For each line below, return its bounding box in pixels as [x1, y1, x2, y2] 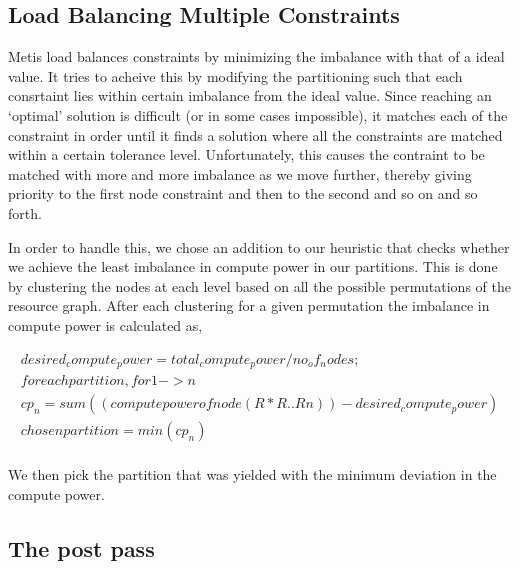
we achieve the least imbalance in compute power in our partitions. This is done [8, 256, 498, 277]
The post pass [8, 532, 155, 563]
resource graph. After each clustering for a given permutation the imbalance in [8, 295, 490, 316]
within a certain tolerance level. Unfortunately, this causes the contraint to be [8, 144, 485, 165]
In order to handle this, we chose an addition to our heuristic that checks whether [8, 236, 510, 257]
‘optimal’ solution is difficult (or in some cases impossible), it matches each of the [8, 104, 508, 125]
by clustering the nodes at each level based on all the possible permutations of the [8, 275, 511, 296]
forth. [8, 202, 42, 223]
